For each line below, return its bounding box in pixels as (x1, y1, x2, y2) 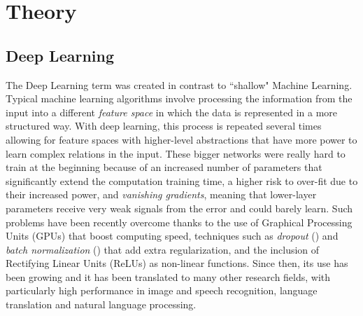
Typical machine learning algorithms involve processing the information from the (6, 91, 353, 106)
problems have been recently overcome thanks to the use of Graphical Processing (6, 214, 353, 229)
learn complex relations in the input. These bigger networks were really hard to (6, 146, 346, 160)
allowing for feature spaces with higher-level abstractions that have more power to (6, 132, 357, 146)
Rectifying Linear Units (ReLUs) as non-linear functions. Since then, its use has (6, 256, 348, 270)
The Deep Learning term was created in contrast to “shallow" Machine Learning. (6, 77, 353, 92)
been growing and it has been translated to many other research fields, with (6, 269, 331, 284)
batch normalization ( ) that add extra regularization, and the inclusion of (6, 242, 320, 256)
